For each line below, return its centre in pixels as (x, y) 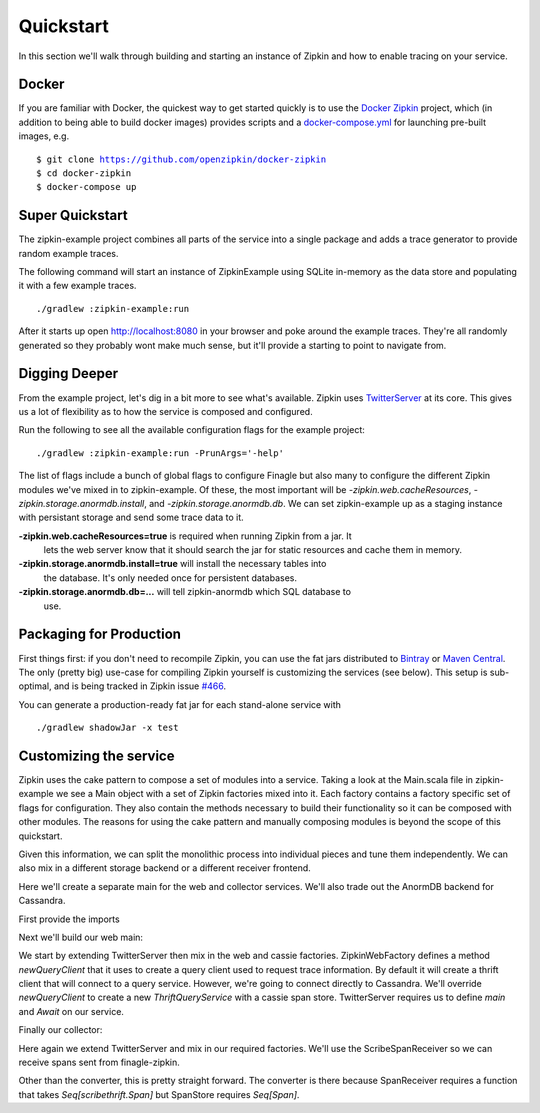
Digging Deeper (68, 373)
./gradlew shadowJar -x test (107, 728)
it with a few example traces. (77, 286)
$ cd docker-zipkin (84, 173)
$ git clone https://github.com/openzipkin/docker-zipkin (181, 159)
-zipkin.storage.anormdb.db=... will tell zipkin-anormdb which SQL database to (185, 592)
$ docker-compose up (86, 187)
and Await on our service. (71, 1011)
